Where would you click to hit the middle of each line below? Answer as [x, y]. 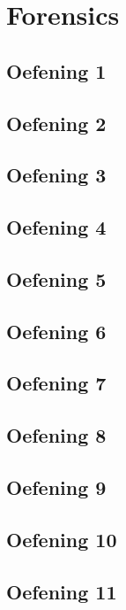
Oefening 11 [62, 591]
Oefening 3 [56, 175]
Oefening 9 [56, 487]
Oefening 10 [62, 539]
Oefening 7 [56, 383]
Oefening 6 [56, 331]
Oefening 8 [56, 435]
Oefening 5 [56, 278]
